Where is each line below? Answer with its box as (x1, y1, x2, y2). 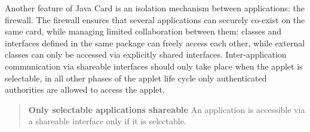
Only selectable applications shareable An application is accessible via (28, 103, 305, 115)
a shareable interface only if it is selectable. (28, 115, 186, 127)
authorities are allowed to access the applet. (5, 83, 165, 96)
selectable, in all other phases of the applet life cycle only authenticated (5, 71, 267, 84)
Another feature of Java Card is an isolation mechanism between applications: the (5, 2, 305, 14)
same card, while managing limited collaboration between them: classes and (5, 25, 282, 37)
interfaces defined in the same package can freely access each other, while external (5, 36, 305, 49)
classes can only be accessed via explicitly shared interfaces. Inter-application (5, 48, 287, 61)
